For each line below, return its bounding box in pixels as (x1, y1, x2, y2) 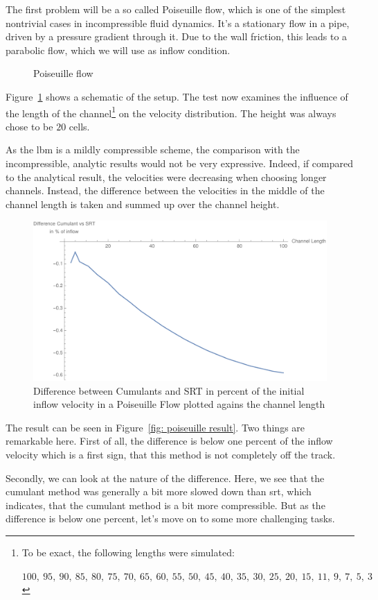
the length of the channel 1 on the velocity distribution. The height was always (6, 103, 336, 120)
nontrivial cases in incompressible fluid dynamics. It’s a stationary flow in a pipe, (6, 15, 350, 30)
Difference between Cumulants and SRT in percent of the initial (33, 383, 305, 397)
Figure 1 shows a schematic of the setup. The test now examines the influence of (6, 89, 348, 103)
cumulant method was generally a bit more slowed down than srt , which (6, 484, 312, 499)
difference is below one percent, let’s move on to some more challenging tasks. (6, 511, 335, 526)
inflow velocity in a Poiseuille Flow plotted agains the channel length (33, 397, 325, 411)
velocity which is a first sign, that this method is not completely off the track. (6, 447, 336, 461)
